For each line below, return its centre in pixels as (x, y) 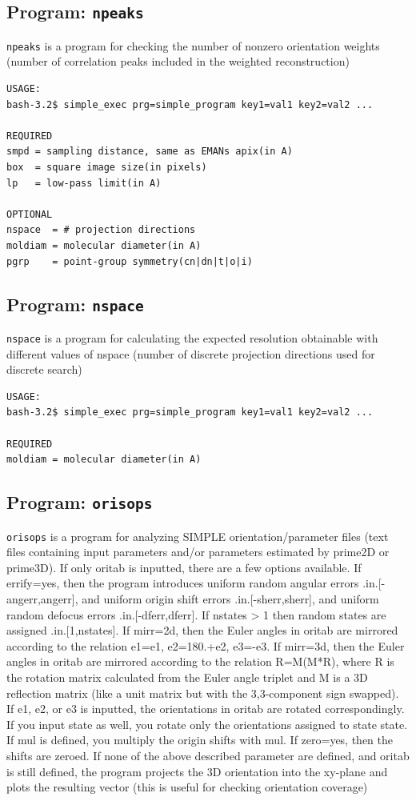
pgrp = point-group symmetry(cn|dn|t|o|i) (130, 261)
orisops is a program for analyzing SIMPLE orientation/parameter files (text (198, 536)
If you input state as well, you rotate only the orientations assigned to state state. (207, 724)
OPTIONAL (30, 214)
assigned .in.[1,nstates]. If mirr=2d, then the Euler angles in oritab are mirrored (202, 630)
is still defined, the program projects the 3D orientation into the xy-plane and (197, 771)
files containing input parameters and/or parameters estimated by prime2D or (198, 552)
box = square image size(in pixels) (107, 167)
